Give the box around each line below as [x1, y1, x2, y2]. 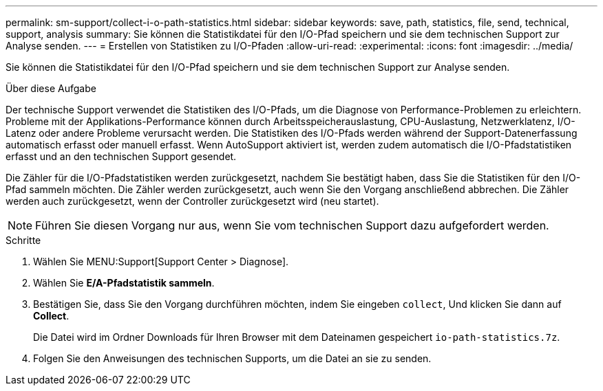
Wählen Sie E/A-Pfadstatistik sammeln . [33, 277, 215, 289]
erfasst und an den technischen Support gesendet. [6, 150, 237, 162]
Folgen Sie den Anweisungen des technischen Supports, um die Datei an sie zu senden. [33, 353, 432, 364]
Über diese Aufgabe [6, 82, 96, 94]
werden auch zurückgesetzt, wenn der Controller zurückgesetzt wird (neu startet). [6, 195, 379, 207]
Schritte [6, 234, 41, 246]
